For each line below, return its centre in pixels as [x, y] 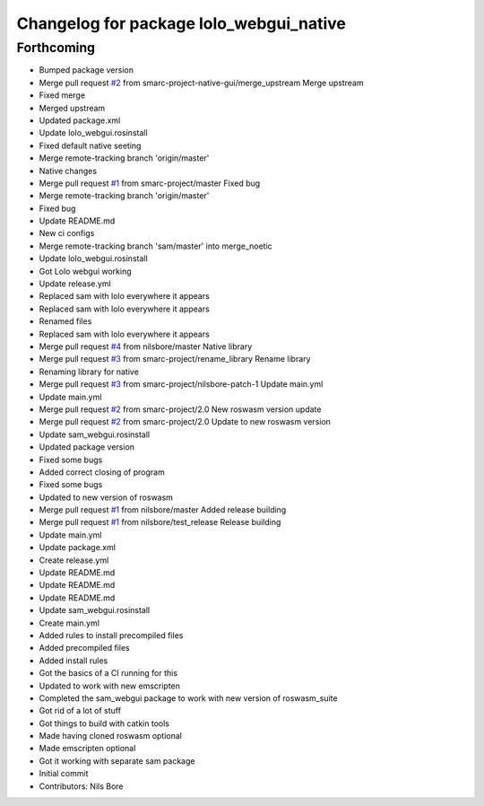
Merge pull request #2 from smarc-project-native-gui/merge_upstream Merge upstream [201, 83]
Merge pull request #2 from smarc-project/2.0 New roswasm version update [180, 409]
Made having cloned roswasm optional [111, 736]
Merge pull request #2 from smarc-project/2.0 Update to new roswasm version [185, 422]
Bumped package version [86, 70]
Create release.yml [74, 560]
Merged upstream [72, 108]
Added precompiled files [84, 648]
